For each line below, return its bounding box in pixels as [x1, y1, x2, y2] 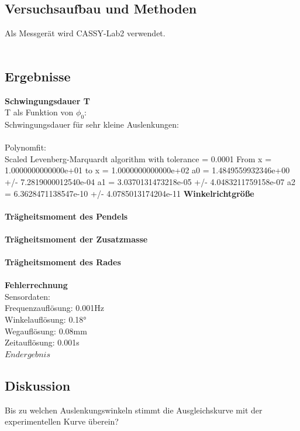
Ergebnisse [5, 67, 71, 85]
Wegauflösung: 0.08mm [5, 324, 87, 337]
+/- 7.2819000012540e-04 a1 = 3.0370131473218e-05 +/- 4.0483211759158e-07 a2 [5, 175, 295, 187]
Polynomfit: [5, 141, 46, 153]
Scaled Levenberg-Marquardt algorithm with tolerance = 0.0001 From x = [5, 152, 272, 165]
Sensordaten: [5, 290, 50, 302]
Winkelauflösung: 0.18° [5, 313, 87, 326]
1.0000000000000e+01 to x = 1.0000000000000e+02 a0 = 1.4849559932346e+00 [5, 164, 290, 176]
